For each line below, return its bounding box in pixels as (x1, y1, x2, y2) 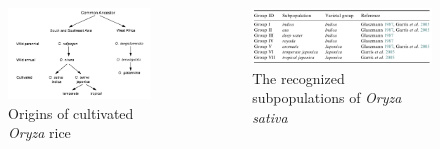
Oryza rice (8, 122, 71, 143)
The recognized (252, 67, 345, 88)
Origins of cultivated (8, 102, 134, 123)
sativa (252, 106, 288, 127)
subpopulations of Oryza (252, 87, 402, 108)
